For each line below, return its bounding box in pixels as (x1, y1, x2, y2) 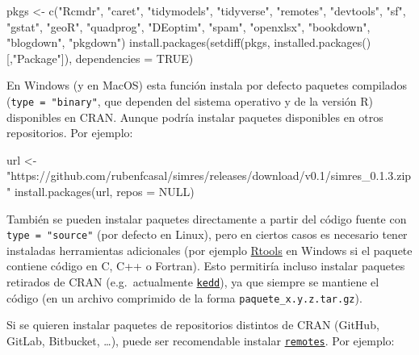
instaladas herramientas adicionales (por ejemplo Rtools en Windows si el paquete (6, 241, 413, 258)
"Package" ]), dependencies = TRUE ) (12, 49, 194, 66)
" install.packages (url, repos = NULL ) (6, 183, 195, 199)
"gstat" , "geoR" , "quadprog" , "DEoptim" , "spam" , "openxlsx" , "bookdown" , (6, 18, 371, 35)
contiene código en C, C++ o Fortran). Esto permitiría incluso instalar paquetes (6, 257, 405, 274)
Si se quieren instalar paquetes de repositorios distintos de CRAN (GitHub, (6, 316, 379, 333)
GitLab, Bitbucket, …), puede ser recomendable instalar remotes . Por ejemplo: (6, 332, 395, 349)
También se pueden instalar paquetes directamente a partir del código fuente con (6, 210, 407, 227)
